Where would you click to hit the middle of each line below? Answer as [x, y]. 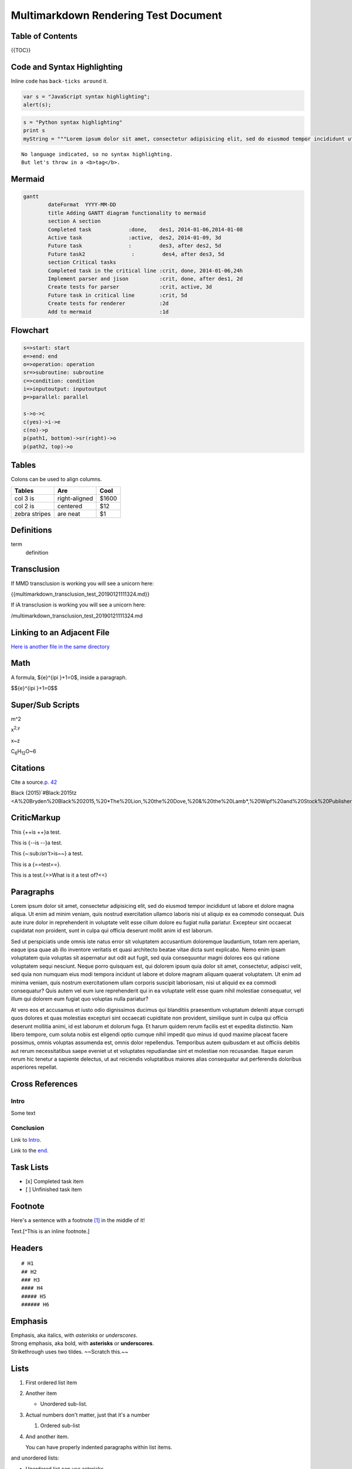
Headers [27, 1248]
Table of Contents [44, 36]
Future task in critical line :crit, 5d [118, 295]
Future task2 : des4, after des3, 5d [136, 254]
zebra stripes [33, 514]
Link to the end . [30, 1151]
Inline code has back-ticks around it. [59, 81]
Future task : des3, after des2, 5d [135, 246]
